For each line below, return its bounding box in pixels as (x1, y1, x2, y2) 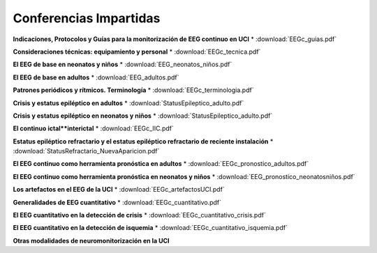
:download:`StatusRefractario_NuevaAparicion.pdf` (13, 147, 160, 155)
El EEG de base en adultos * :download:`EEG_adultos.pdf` (13, 73, 179, 82)
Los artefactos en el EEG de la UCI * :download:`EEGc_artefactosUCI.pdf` (13, 185, 225, 194)
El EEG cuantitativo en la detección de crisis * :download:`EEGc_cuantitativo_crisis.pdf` (13, 211, 267, 220)
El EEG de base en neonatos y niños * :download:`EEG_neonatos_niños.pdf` (13, 60, 232, 69)
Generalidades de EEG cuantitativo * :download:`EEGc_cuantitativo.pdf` (13, 198, 222, 206)
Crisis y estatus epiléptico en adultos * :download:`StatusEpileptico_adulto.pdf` (13, 98, 244, 107)
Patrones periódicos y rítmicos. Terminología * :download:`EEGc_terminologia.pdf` (13, 86, 254, 94)
